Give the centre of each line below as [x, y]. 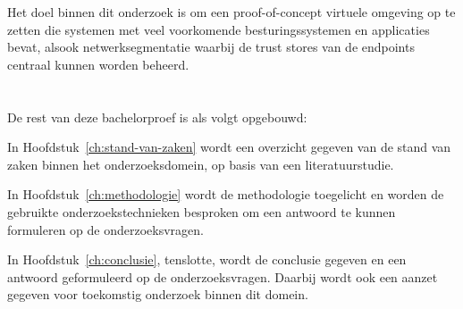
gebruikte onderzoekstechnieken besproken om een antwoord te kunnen [202, 211]
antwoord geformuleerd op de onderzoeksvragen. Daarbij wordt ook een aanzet [223, 276]
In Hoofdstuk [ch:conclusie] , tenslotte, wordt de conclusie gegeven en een [207, 259]
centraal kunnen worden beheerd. [98, 64]
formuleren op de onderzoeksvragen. [105, 229]
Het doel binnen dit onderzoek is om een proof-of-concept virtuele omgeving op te [231, 12]
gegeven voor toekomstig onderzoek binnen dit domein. [158, 294]
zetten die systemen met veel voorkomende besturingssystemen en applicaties [219, 29]
